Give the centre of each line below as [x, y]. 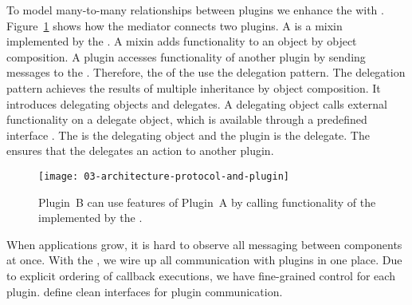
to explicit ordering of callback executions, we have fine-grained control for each [201, 275]
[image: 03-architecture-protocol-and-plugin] [164, 176]
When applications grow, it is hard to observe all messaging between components [204, 244]
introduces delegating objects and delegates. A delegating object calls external [197, 103]
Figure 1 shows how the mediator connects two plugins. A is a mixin [175, 25]
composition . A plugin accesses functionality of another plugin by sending [186, 56]
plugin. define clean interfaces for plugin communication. [145, 291]
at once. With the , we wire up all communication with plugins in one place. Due [204, 260]
